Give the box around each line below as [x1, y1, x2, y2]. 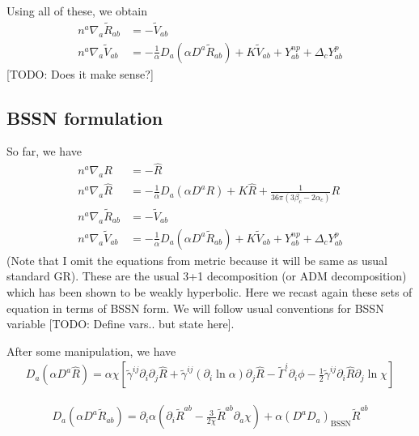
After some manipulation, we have [6, 342, 176, 359]
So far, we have [6, 143, 82, 160]
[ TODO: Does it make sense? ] [6, 65, 154, 82]
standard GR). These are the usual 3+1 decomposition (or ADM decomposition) [6, 267, 407, 284]
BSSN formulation [6, 105, 163, 130]
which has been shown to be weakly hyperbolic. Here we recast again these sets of [6, 283, 413, 300]
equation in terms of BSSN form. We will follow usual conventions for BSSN [6, 299, 384, 316]
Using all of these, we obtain [6, 2, 147, 19]
